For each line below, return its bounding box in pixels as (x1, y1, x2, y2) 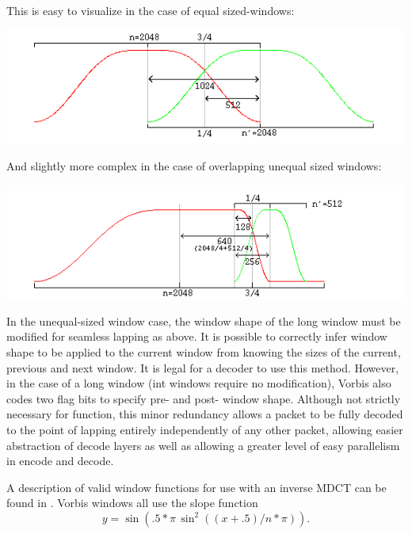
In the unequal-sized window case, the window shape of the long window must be (6, 312, 401, 329)
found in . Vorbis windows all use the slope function (6, 494, 258, 511)
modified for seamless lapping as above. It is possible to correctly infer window (6, 328, 387, 345)
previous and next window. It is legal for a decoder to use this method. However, (6, 359, 399, 376)
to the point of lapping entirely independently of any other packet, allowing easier (6, 421, 403, 437)
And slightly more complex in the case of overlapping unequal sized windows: (6, 157, 382, 174)
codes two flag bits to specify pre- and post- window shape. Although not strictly (6, 390, 401, 406)
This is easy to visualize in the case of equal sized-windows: (6, 2, 295, 18)
